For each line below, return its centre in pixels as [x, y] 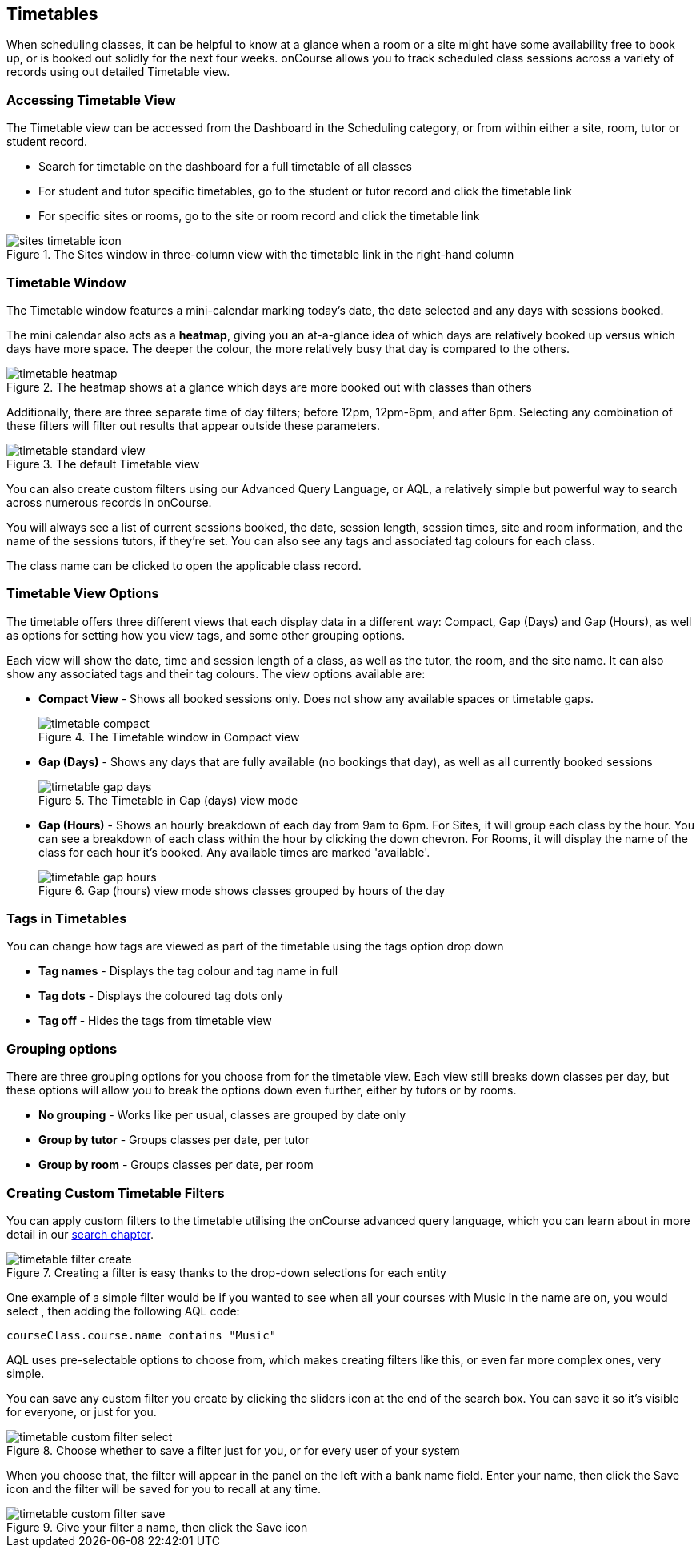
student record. [47, 142]
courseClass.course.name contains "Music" [142, 1335]
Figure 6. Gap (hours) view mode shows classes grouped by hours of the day [242, 890]
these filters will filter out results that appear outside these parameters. [193, 425]
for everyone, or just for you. [82, 1411]
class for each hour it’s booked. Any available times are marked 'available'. [234, 852]
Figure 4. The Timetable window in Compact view [169, 737]
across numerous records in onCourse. [109, 502]
